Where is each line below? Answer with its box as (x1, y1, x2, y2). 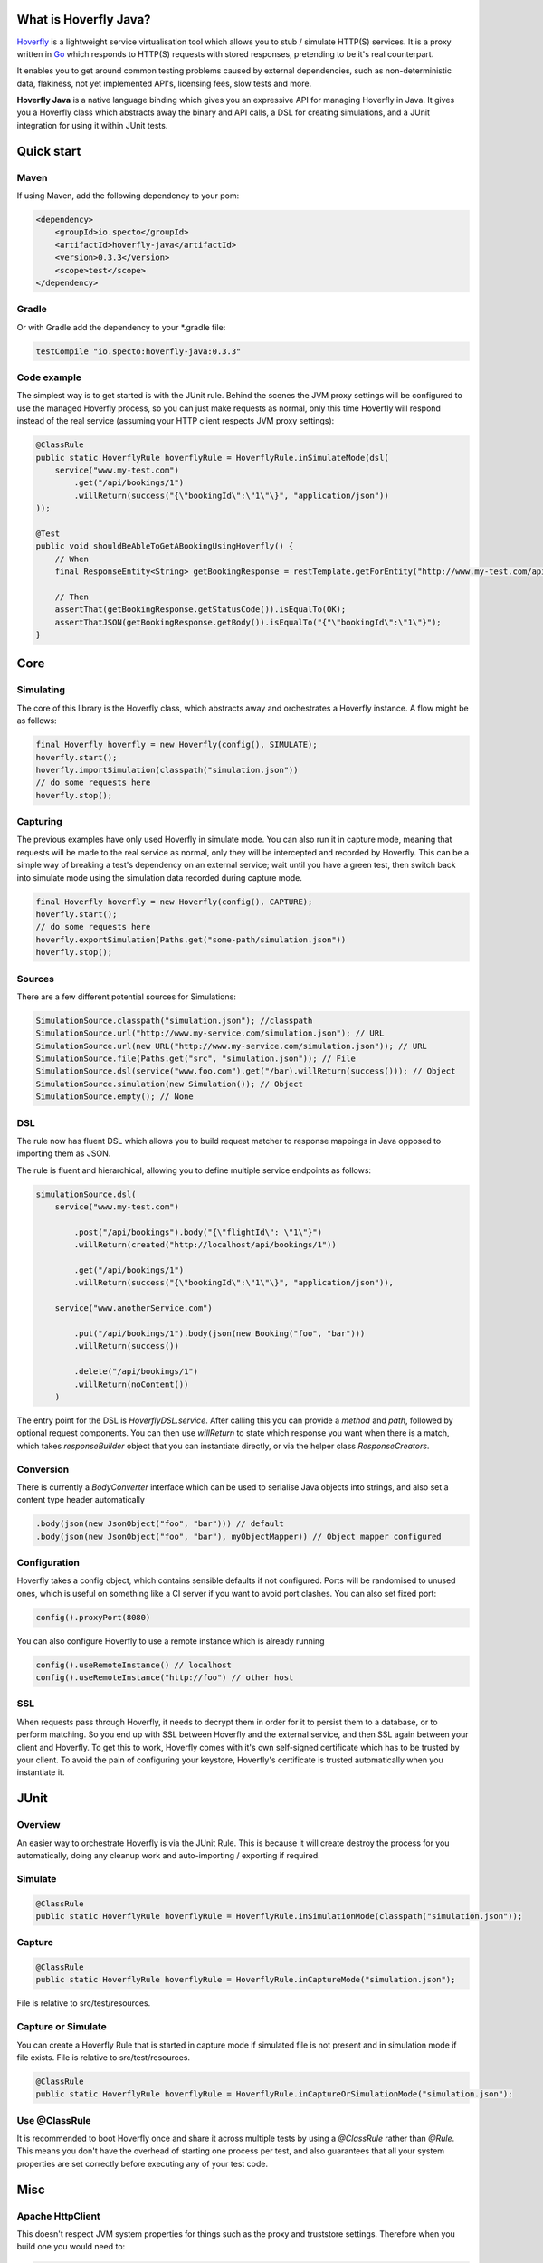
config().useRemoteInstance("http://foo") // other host (35, 1673, 294, 1683)
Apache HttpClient (16, 2210, 101, 2222)
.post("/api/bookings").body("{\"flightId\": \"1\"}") (73, 1227, 323, 1237)
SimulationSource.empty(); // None (35, 1092, 194, 1102)
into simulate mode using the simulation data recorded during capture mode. (16, 872, 303, 883)
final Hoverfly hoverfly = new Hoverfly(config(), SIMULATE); (35, 740, 318, 750)
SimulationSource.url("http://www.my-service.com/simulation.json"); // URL (35, 1028, 385, 1038)
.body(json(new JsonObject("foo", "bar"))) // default (35, 1519, 284, 1529)
